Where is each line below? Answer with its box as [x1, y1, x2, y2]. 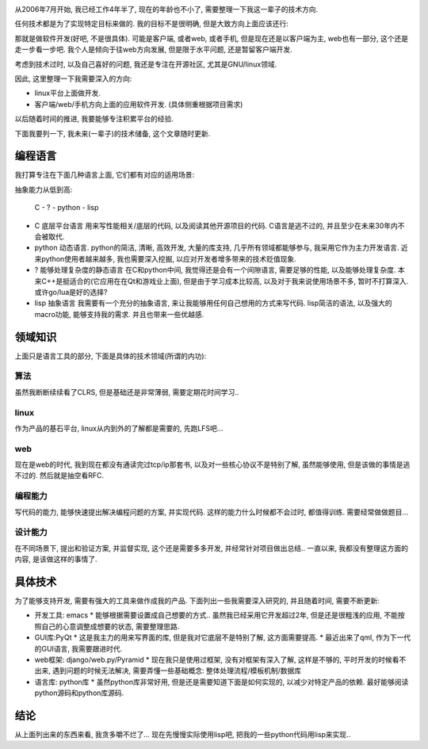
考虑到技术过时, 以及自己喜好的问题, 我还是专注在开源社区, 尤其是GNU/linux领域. [14, 59, 277, 69]
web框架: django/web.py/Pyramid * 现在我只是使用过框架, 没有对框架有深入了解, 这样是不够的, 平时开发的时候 [34, 655, 392, 664]
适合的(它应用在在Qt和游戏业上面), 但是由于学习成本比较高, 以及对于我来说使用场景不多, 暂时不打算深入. [69, 276, 409, 285]
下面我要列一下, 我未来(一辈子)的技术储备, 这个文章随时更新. [14, 128, 211, 138]
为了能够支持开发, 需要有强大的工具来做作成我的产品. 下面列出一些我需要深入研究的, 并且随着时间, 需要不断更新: [14, 596, 380, 606]
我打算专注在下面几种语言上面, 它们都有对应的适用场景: [14, 170, 195, 180]
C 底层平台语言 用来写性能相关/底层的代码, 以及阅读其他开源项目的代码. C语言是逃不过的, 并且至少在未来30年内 [34, 220, 398, 230]
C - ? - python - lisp [34, 203, 99, 212]
